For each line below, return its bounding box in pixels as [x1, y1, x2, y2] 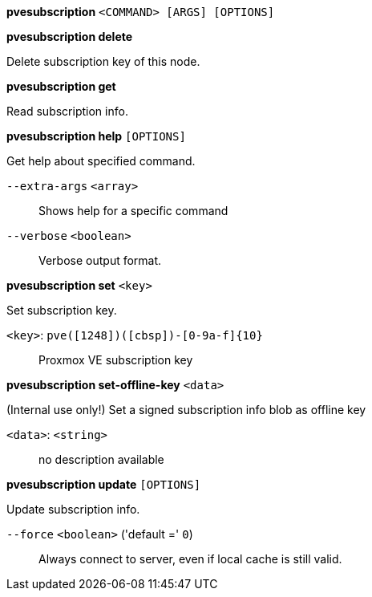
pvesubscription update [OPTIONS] [6, 477, 201, 491]
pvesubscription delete [6, 30, 133, 43]
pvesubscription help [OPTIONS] [6, 129, 186, 143]
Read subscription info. [6, 104, 128, 118]
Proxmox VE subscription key [38, 353, 193, 367]
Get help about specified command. [6, 154, 196, 168]
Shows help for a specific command [38, 204, 228, 217]
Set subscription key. [6, 303, 117, 317]
